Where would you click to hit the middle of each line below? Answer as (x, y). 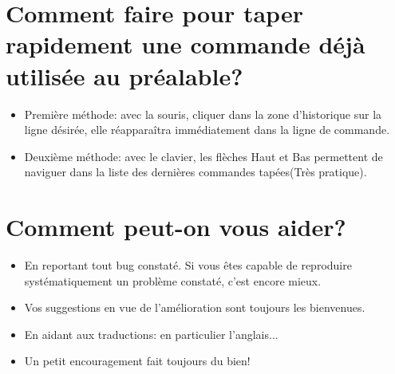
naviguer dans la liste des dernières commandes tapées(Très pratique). (196, 172)
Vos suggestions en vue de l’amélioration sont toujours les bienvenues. (195, 307)
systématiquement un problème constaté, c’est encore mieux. (173, 280)
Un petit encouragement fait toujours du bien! (137, 361)
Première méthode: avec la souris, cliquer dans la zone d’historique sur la (203, 114)
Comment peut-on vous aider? (176, 227)
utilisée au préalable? (124, 75)
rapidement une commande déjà (186, 44)
